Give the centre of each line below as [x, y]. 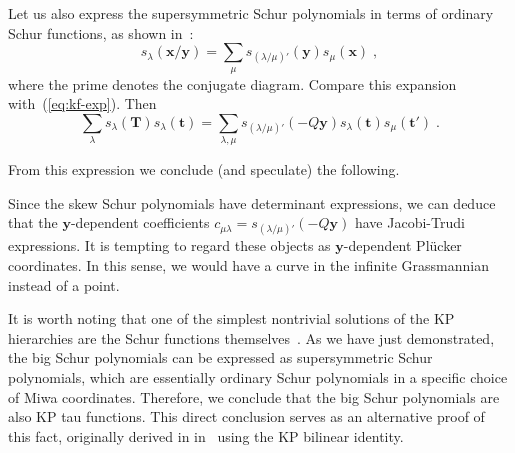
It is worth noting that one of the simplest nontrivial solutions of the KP [231, 318]
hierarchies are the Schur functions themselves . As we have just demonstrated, [251, 337]
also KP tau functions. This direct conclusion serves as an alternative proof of [246, 416]
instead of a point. [64, 284]
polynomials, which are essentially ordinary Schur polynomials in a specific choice [258, 377]
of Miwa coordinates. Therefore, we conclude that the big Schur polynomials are [254, 396]
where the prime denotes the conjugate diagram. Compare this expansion [232, 83]
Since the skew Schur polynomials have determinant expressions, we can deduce [252, 202]
